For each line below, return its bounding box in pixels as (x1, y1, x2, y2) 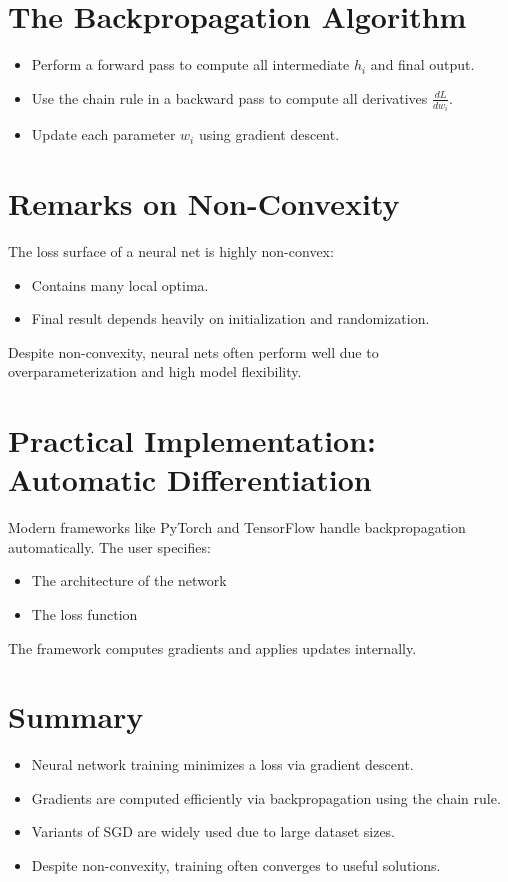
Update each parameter (31, 124, 176, 145)
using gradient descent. (198, 124, 340, 145)
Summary (8, 696, 144, 737)
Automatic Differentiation (8, 459, 372, 500)
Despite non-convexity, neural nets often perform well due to (8, 341, 379, 362)
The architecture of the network (31, 570, 227, 591)
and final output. (370, 54, 475, 75)
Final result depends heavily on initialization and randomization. (31, 308, 430, 329)
